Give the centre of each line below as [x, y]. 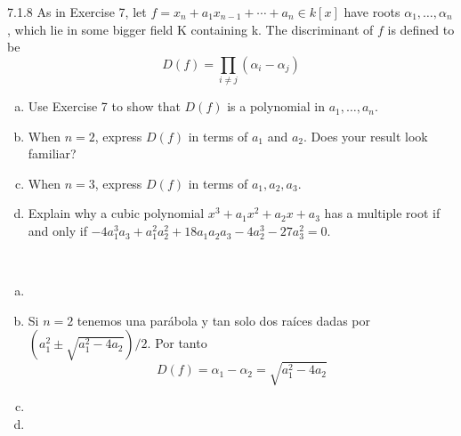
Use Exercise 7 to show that [104, 106]
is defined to [421, 29]
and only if [57, 231]
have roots [372, 12]
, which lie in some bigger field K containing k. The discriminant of [190, 29]
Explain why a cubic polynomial [116, 213]
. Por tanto [177, 343]
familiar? [52, 153]
